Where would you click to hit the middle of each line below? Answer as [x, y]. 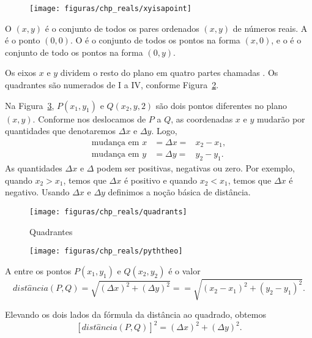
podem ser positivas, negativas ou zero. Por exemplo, [196, 168]
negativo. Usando [37, 192]
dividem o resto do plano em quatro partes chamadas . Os [169, 73]
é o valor [184, 270]
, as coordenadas [202, 118]
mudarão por [281, 118]
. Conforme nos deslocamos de [89, 118]
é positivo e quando [161, 180]
